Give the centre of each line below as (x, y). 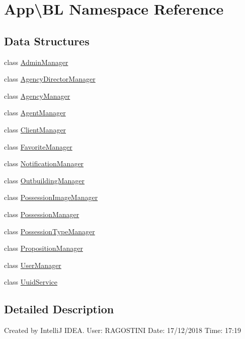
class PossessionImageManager (51, 197)
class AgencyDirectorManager (50, 79)
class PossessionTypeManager (50, 231)
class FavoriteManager (38, 146)
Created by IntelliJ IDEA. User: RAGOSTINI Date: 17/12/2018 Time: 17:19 (122, 330)
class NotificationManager (44, 163)
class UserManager (33, 265)
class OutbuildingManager (45, 180)
